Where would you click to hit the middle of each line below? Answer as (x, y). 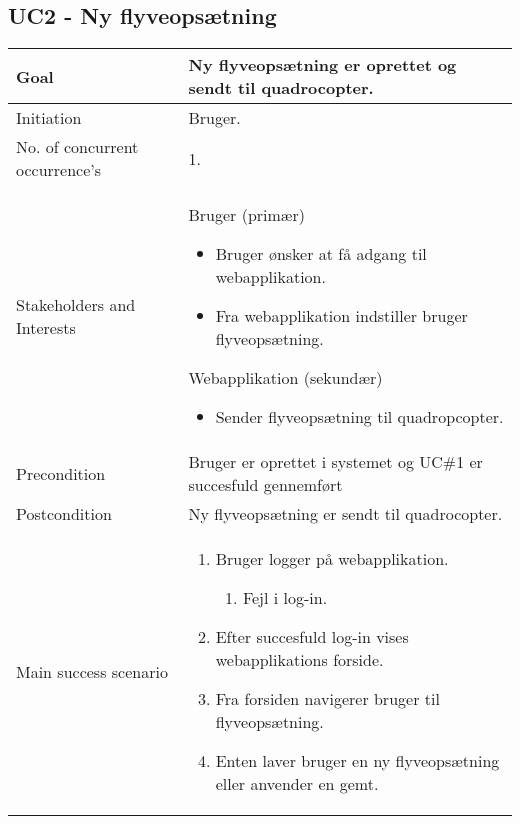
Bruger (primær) (246, 215)
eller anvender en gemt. (297, 784)
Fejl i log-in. (285, 598)
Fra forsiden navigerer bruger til (327, 699)
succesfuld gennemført (265, 485)
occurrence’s (59, 170)
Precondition (61, 473)
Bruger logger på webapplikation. (332, 559)
